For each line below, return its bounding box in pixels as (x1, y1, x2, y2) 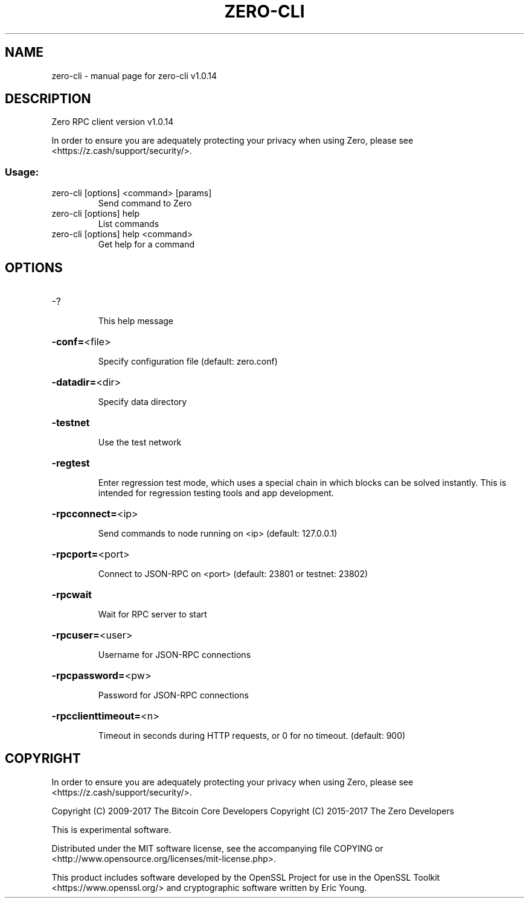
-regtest (51, 457, 90, 470)
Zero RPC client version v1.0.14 (51, 116, 174, 127)
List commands (98, 219, 159, 229)
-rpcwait (51, 589, 92, 601)
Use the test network (98, 437, 182, 448)
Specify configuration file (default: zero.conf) (98, 356, 278, 367)
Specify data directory (98, 397, 187, 407)
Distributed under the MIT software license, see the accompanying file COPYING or (51, 843, 383, 854)
